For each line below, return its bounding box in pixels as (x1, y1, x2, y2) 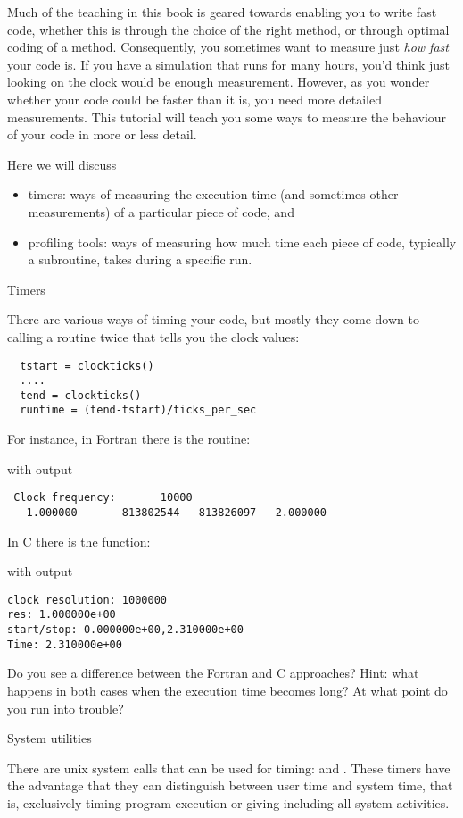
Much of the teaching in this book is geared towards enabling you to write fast (7, 3, 437, 21)
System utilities (7, 729, 92, 747)
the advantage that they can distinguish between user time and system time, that (7, 776, 453, 795)
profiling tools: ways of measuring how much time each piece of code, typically (28, 232, 457, 251)
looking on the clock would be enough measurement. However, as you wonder (7, 72, 430, 91)
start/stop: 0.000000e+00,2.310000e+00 (7, 623, 244, 637)
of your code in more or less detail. (7, 125, 197, 144)
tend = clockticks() (20, 388, 142, 402)
